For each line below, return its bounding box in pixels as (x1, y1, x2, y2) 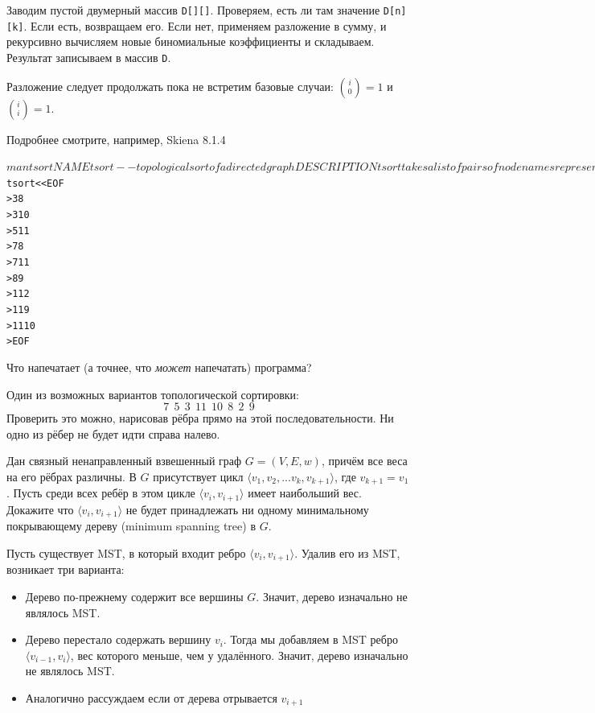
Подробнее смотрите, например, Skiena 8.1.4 (6, 130, 226, 147)
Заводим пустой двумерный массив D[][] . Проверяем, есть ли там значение (6, 2, 380, 18)
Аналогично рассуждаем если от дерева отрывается (25, 689, 277, 706)
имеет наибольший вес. (248, 484, 362, 501)
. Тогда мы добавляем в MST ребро (223, 631, 398, 648)
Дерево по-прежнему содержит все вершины (25, 587, 244, 604)
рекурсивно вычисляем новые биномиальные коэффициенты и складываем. (6, 33, 375, 50)
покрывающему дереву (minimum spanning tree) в (6, 517, 256, 534)
